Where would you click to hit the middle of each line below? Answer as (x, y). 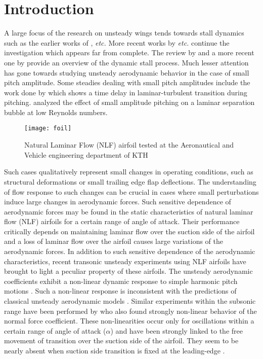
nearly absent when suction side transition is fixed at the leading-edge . (115, 350)
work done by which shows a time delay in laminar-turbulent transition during (126, 92)
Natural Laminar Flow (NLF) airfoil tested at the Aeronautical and (129, 145)
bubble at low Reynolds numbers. (56, 112)
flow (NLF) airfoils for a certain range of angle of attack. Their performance (122, 221)
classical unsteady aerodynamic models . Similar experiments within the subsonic (130, 301)
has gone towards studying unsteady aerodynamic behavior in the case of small (127, 72)
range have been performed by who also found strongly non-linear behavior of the (130, 311)
